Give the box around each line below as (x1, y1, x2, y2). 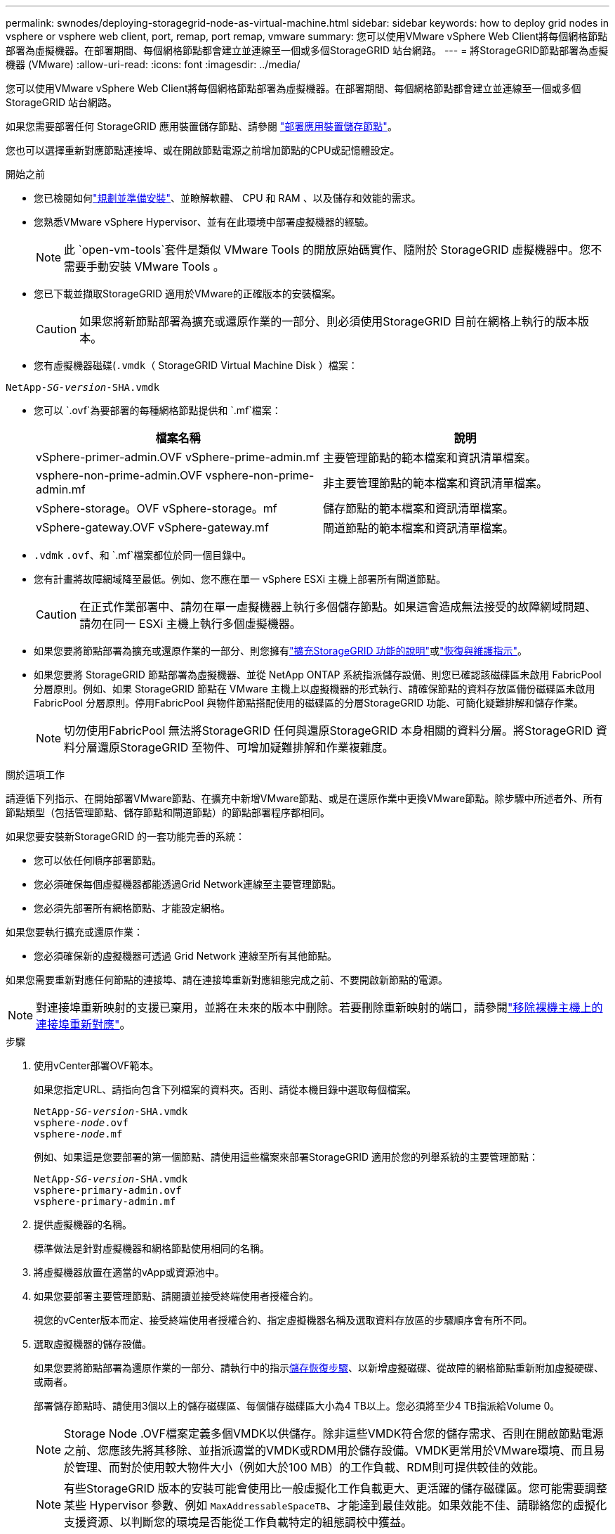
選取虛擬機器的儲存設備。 (34, 1338, 152, 1350)
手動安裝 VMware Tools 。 (86, 259, 225, 273)
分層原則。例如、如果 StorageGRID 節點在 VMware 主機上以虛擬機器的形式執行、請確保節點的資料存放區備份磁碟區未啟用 (34, 683, 595, 695)
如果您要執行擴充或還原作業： (6, 926, 143, 938)
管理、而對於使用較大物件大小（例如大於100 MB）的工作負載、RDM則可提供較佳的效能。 (75, 1460, 545, 1474)
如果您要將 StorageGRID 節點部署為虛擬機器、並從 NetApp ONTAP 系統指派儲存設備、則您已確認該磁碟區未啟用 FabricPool (34, 669, 602, 681)
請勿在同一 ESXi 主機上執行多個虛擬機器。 (79, 617, 301, 631)
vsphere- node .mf (34, 1128, 123, 1140)
